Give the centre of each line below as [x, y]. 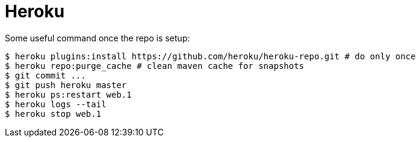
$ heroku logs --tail [56, 104]
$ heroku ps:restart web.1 [68, 94]
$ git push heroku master [66, 85]
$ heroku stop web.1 [53, 114]
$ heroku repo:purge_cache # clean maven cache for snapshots [155, 66]
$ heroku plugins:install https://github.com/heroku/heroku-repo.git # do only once [210, 56]
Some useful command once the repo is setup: [97, 38]
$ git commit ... [45, 75]
